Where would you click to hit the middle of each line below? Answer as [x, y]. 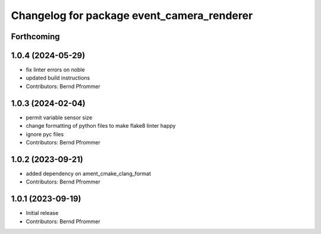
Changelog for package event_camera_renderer [132, 15]
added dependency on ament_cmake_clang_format [88, 173]
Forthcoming [35, 37]
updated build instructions [58, 78]
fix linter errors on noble [56, 70]
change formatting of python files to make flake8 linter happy [101, 126]
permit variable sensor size [59, 117]
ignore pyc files [45, 134]
